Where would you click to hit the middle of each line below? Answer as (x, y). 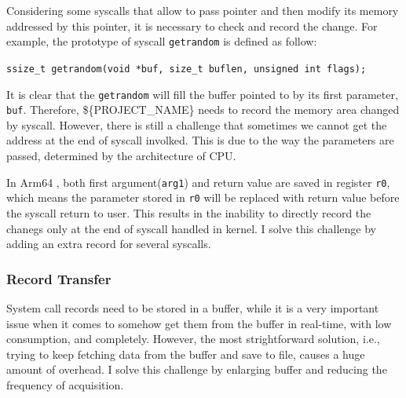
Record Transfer (59, 278)
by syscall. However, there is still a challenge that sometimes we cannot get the (197, 124)
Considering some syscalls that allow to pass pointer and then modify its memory (203, 10)
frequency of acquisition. (65, 384)
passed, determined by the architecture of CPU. (121, 155)
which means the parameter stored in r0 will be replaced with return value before (203, 197)
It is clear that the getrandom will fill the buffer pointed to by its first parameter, (202, 94)
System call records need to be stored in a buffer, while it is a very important (193, 307)
